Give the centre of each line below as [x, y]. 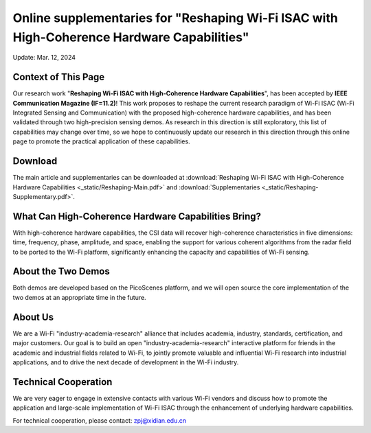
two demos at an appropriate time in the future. [80, 297]
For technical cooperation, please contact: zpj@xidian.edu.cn [100, 420]
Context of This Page [59, 77]
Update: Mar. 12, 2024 [44, 58]
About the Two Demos [61, 271]
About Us [33, 317]
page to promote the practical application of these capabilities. [101, 141]
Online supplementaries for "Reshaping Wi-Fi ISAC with [175, 18]
